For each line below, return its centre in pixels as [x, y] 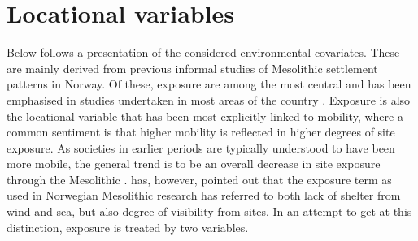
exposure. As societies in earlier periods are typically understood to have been [201, 147]
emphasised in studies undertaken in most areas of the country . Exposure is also [209, 99]
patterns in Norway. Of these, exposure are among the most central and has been [209, 84]
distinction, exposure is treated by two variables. [128, 227]
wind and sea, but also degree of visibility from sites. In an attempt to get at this [209, 211]
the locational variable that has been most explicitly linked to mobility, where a [205, 116]
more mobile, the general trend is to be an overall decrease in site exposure [194, 164]
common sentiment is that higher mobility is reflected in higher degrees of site [201, 132]
